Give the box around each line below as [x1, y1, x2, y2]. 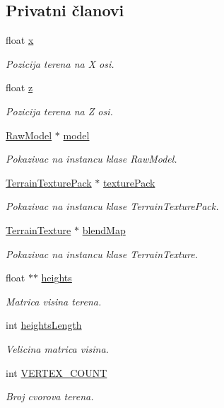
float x [6, 33, 34, 47]
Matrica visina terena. [6, 293, 102, 308]
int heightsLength [6, 317, 82, 332]
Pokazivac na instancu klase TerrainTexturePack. [6, 199, 219, 214]
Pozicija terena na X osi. [6, 56, 114, 71]
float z [6, 80, 33, 95]
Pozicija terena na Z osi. [6, 103, 113, 118]
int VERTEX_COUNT [6, 365, 107, 380]
